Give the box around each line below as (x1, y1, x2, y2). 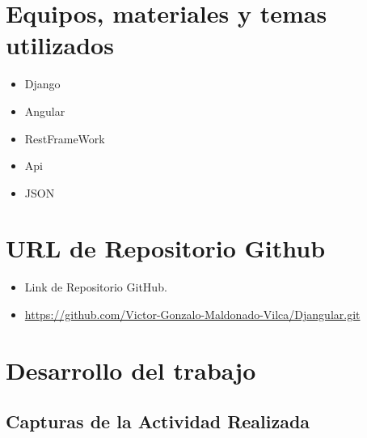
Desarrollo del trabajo (6, 353, 256, 386)
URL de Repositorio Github (6, 232, 326, 265)
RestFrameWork (24, 130, 105, 147)
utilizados (6, 28, 114, 62)
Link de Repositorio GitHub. (24, 279, 167, 296)
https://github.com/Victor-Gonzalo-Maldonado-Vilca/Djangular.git (24, 306, 361, 322)
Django (24, 75, 61, 92)
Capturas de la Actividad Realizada (6, 409, 310, 434)
